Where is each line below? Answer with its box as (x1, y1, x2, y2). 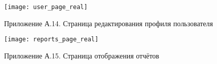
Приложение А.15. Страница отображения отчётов (4, 50, 159, 60)
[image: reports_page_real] (4, 36, 99, 43)
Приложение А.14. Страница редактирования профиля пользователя (4, 18, 213, 28)
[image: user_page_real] (4, 4, 88, 11)
